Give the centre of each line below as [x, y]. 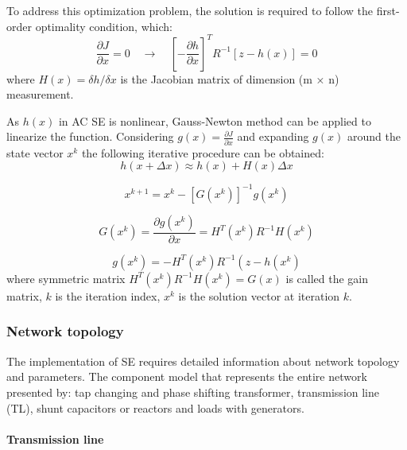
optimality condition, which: [104, 26]
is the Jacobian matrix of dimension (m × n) [230, 78]
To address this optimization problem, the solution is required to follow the [190, 10]
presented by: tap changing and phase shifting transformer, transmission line [193, 392]
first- [388, 10]
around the [374, 136]
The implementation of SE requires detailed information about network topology [203, 361]
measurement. [40, 94]
